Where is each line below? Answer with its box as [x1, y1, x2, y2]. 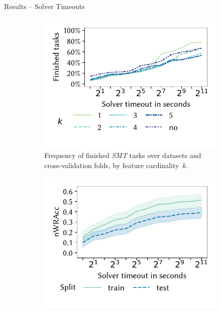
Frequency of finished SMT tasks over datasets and [44, 150, 201, 161]
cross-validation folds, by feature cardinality [44, 160, 179, 170]
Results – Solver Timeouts [4, 1, 85, 11]
